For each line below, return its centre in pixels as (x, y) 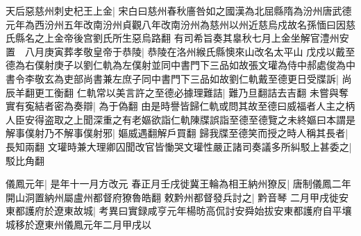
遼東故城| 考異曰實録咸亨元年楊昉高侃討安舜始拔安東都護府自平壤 (203, 211)
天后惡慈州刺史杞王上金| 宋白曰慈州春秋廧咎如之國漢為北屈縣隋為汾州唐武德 (179, 10)
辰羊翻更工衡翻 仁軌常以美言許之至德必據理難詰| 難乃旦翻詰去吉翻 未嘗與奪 (177, 92)
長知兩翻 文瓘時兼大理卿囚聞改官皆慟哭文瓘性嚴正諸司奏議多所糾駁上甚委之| (179, 146)
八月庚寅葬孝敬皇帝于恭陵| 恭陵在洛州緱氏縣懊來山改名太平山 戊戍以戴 (185, 51)
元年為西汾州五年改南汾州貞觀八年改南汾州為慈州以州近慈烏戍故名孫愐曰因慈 (180, 24)
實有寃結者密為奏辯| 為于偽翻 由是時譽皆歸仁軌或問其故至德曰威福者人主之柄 (180, 106)
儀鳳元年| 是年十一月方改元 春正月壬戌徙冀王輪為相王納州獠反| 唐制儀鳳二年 (178, 184)
